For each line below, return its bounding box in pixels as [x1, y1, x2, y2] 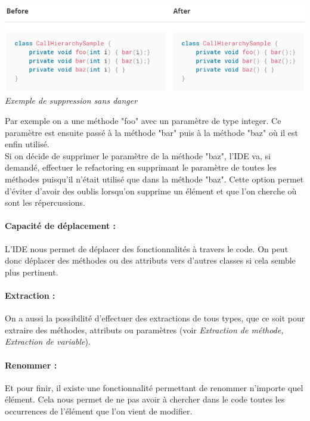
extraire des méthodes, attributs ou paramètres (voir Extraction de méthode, [5, 323, 284, 336]
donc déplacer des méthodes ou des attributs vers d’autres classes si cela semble [5, 254, 296, 267]
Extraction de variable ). [5, 335, 91, 348]
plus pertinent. [5, 265, 58, 278]
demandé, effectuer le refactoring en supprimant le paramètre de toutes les [5, 161, 277, 174]
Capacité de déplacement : [5, 219, 116, 232]
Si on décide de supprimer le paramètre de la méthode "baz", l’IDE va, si [5, 149, 271, 162]
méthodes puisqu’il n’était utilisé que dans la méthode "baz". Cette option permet [5, 173, 304, 185]
